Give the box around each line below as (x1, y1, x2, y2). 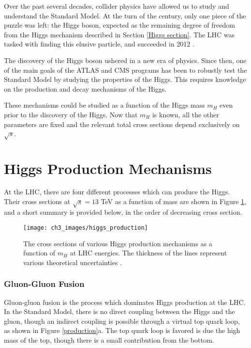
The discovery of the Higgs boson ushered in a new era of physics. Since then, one (4, 55, 247, 65)
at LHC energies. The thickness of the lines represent (70, 248, 227, 258)
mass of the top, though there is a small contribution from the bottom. (4, 335, 214, 345)
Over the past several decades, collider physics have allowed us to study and (4, 1, 229, 11)
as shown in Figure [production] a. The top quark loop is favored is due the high (4, 325, 240, 335)
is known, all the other (152, 109, 219, 119)
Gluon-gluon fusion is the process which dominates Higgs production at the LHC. (4, 297, 246, 307)
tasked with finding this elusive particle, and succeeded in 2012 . (4, 39, 194, 49)
